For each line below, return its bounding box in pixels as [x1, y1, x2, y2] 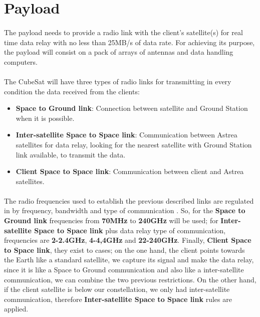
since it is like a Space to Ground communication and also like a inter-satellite [4, 264, 244, 275]
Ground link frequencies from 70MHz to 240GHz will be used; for [4, 215, 218, 226]
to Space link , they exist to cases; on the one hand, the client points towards [4, 244, 245, 255]
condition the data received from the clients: [4, 86, 140, 96]
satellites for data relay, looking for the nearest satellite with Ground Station [16, 139, 252, 149]
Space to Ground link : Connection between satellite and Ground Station [16, 103, 248, 113]
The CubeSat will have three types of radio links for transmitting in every [4, 76, 231, 86]
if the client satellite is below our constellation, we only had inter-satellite [4, 284, 230, 294]
